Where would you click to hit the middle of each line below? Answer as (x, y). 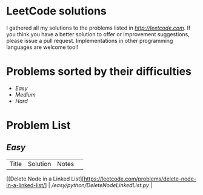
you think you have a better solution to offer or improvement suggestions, (98, 34)
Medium (25, 94)
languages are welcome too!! (42, 47)
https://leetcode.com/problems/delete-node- (140, 179)
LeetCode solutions (57, 11)
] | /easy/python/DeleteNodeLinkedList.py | (98, 185)
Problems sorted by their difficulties (99, 72)
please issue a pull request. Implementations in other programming (90, 40)
